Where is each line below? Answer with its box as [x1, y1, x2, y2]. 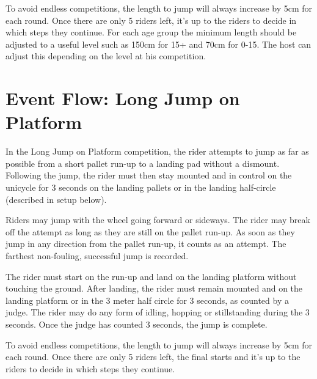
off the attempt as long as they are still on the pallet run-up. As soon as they [5, 225, 295, 238]
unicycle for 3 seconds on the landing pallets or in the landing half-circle [5, 181, 276, 194]
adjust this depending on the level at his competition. [5, 50, 206, 62]
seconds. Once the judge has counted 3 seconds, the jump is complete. [5, 318, 268, 330]
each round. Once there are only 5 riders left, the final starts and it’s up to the [5, 350, 301, 363]
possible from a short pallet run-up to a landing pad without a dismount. [5, 156, 280, 169]
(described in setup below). [5, 193, 107, 205]
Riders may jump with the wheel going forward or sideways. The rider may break [5, 213, 310, 226]
